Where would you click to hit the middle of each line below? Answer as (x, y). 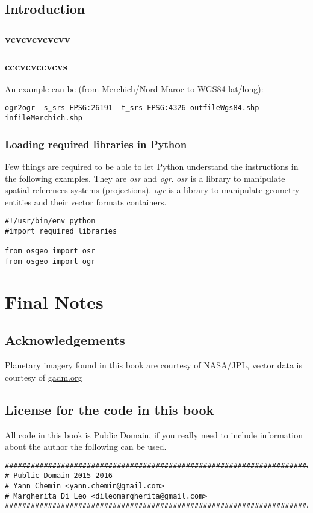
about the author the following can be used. (86, 446)
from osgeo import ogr (50, 261)
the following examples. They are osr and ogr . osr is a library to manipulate (145, 178)
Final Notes (54, 301)
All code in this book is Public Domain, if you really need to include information (154, 434)
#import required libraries (61, 231)
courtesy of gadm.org (44, 377)
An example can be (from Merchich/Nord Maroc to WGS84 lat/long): (134, 88)
